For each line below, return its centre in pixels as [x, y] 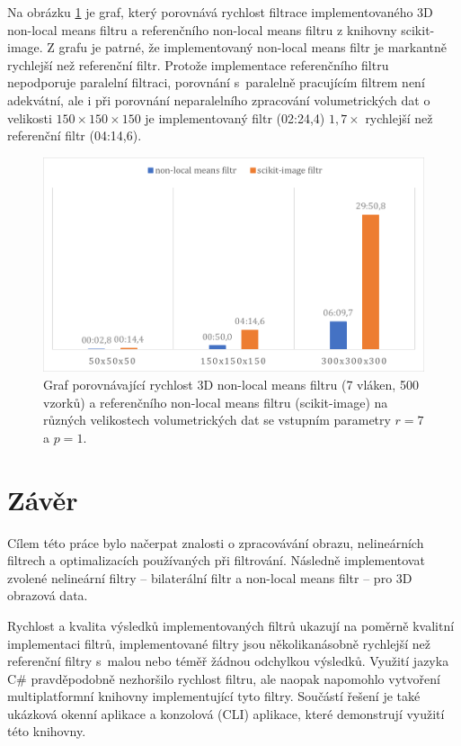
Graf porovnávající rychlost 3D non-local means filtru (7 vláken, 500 [231, 385]
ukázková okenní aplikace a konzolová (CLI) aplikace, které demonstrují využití [226, 713]
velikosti [30, 117]
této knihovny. [47, 731]
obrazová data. [48, 595]
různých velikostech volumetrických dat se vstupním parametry [217, 420]
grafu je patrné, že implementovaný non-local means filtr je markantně [253, 47]
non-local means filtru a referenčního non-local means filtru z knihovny [202, 29]
